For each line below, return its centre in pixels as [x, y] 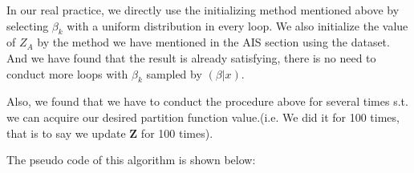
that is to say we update [66, 133]
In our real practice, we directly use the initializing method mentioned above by [203, 10]
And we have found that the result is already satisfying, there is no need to [191, 57]
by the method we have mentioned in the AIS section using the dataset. [213, 42]
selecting [28, 25]
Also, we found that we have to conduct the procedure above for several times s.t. [207, 101]
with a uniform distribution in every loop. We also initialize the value [237, 25]
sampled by [174, 73]
